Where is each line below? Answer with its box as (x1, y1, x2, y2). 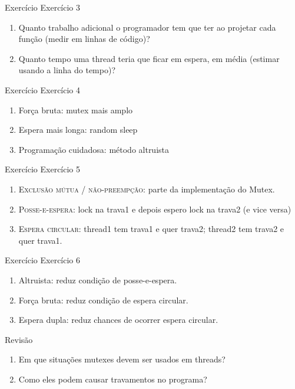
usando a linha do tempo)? (18, 64, 116, 76)
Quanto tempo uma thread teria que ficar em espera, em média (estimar (18, 52, 280, 64)
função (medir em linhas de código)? (18, 32, 150, 45)
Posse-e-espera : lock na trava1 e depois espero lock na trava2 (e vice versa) (18, 202, 291, 215)
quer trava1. (18, 234, 62, 246)
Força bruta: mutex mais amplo (18, 103, 133, 116)
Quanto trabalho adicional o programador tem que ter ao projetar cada (18, 21, 276, 33)
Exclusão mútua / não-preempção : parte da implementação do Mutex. (18, 182, 275, 195)
